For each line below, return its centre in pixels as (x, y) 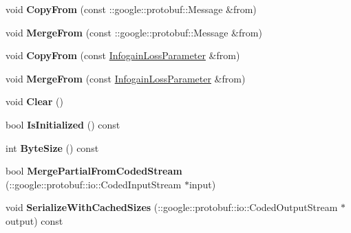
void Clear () (34, 101)
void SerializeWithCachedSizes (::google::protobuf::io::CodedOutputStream (172, 207)
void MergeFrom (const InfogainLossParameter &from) (126, 78)
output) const (34, 220)
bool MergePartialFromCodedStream (94, 171)
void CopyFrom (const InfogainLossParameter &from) (123, 55)
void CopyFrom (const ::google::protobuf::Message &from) (131, 9)
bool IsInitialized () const (63, 124)
